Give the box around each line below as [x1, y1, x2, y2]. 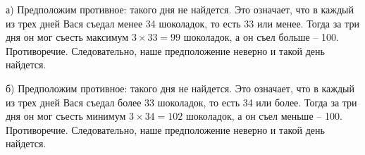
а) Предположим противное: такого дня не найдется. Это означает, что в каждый [6, 2, 354, 16]
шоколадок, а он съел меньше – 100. [185, 108, 342, 123]
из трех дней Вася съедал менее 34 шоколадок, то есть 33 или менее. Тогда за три [6, 15, 359, 30]
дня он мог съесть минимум [6, 108, 126, 123]
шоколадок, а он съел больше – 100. [183, 30, 339, 44]
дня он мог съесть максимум [6, 30, 129, 44]
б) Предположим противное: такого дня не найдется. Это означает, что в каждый [6, 80, 354, 95]
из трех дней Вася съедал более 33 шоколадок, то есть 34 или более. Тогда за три [6, 94, 357, 109]
